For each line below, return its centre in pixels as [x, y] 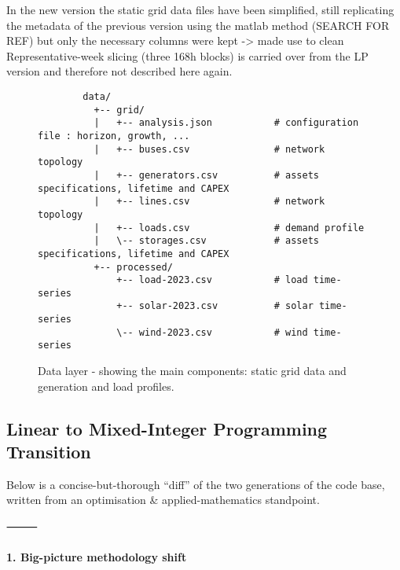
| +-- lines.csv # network [209, 202]
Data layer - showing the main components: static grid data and [192, 371]
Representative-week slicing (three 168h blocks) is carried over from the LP [187, 55]
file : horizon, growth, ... [114, 136]
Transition [49, 452]
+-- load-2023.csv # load [212, 280]
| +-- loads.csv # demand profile [229, 228]
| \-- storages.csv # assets [206, 241]
